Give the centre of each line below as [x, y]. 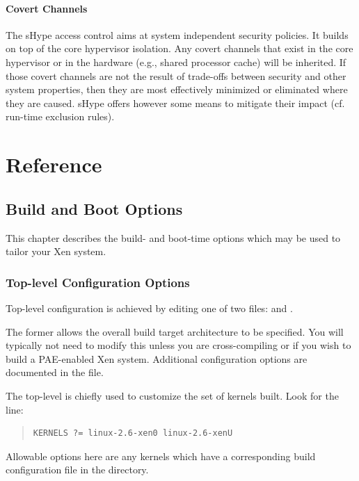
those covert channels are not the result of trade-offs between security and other [176, 75]
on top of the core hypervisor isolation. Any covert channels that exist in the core [179, 48]
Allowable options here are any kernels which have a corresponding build [161, 456]
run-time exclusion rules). [60, 116]
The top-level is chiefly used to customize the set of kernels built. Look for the [172, 395]
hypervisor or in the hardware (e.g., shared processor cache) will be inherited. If [176, 62]
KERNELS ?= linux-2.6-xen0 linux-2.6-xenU [133, 433]
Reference [54, 164]
